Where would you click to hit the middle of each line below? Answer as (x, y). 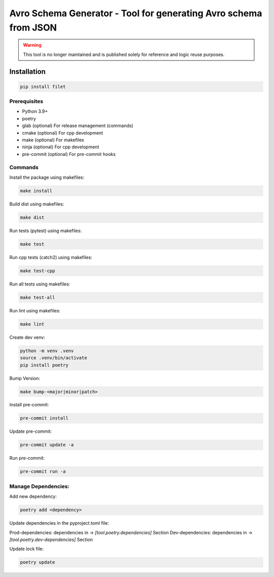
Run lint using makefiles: (35, 310)
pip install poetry (44, 365)
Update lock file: (27, 549)
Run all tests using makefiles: (40, 284)
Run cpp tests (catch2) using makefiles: (51, 257)
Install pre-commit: (29, 405)
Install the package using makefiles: (47, 177)
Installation (27, 71)
